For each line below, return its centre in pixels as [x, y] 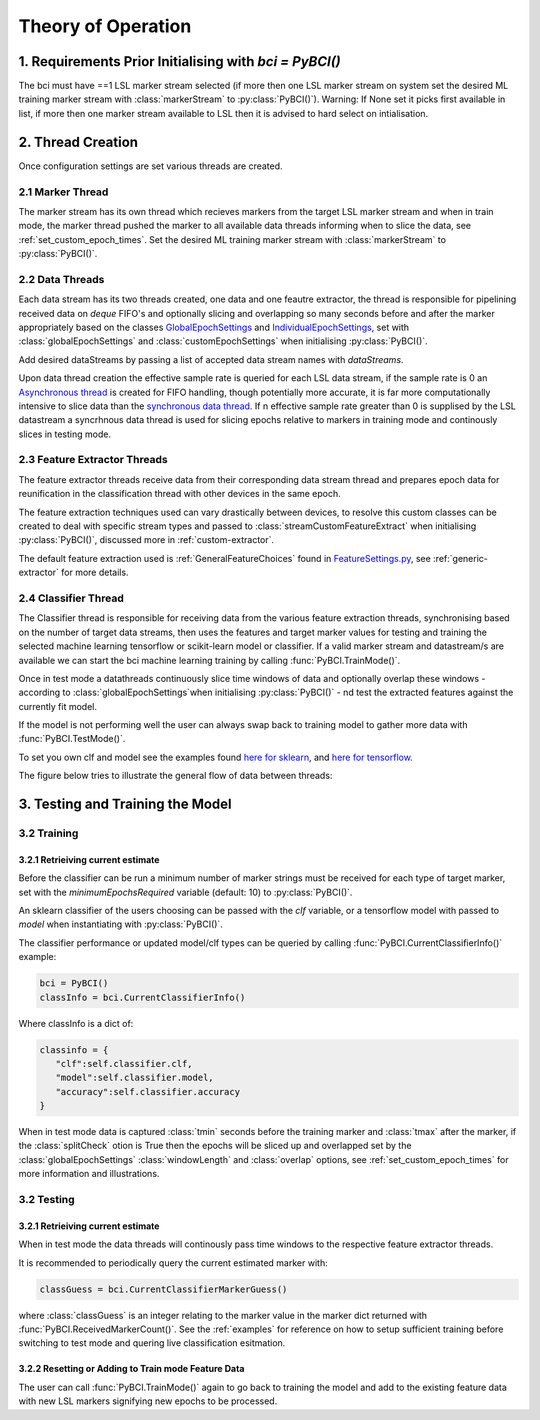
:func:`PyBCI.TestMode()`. [72, 739]
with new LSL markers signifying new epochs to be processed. [148, 1401]
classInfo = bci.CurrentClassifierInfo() [142, 997]
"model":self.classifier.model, [134, 1078]
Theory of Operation [105, 26]
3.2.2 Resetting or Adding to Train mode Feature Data [131, 1369]
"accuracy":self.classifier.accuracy [147, 1091]
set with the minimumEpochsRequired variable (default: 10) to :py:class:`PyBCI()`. [185, 892]
